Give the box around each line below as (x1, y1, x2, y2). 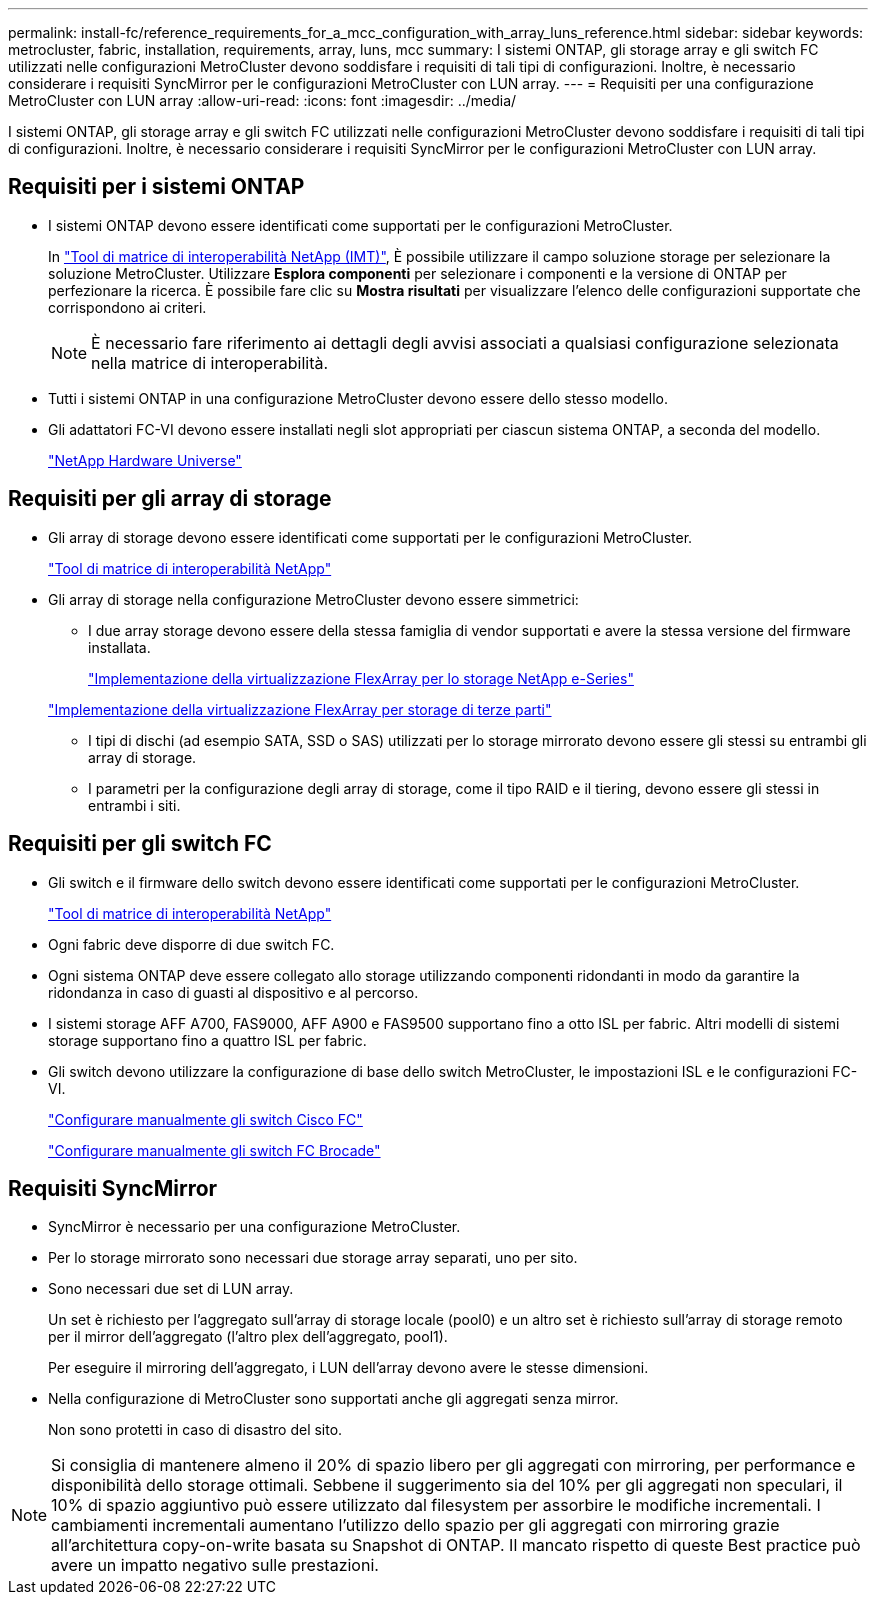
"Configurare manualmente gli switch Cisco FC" (48, 1110, 363, 1128)
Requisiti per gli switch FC (8, 831, 272, 857)
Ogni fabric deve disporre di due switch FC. (48, 935, 335, 953)
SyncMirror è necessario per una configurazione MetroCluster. (48, 1218, 461, 1236)
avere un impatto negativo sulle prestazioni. (51, 1555, 379, 1576)
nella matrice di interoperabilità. (91, 352, 329, 373)
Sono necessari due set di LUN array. (48, 1280, 294, 1298)
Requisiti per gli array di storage (8, 486, 332, 512)
